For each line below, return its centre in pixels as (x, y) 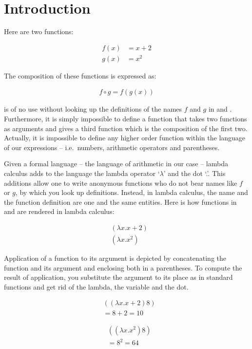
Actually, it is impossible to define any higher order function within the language (125, 138)
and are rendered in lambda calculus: (59, 211)
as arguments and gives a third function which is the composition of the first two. (126, 128)
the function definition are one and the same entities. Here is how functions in (120, 202)
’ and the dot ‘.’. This (194, 173)
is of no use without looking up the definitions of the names (93, 109)
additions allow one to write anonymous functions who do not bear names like (121, 183)
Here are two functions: (39, 31)
